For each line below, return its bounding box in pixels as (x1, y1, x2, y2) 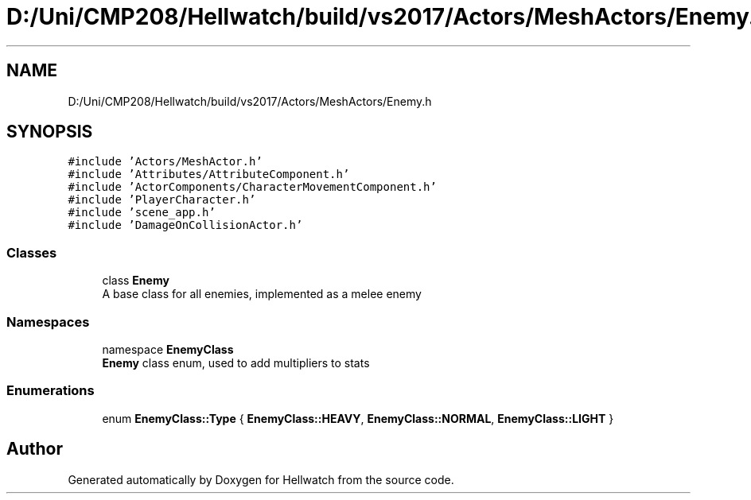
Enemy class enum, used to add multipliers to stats (102, 355, 370, 370)
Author (6, 439, 63, 459)
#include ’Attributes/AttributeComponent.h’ (68, 168, 350, 181)
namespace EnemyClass (102, 342, 234, 356)
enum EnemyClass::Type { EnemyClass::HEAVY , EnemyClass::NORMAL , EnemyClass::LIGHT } (102, 411, 614, 425)
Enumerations (6, 382, 95, 399)
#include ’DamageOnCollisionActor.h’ (68, 219, 303, 232)
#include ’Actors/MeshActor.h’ (68, 155, 263, 169)
